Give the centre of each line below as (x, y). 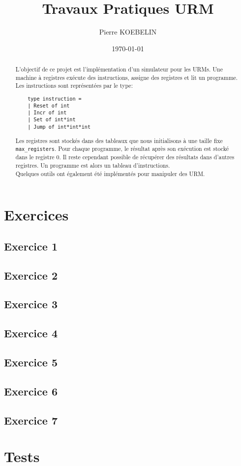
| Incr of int (47, 113)
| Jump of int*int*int (59, 127)
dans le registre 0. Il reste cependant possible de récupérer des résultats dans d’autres (125, 157)
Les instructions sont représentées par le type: (74, 86)
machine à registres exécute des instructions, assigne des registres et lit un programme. (127, 77)
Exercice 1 (31, 246)
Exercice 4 (31, 333)
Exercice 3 (31, 304)
